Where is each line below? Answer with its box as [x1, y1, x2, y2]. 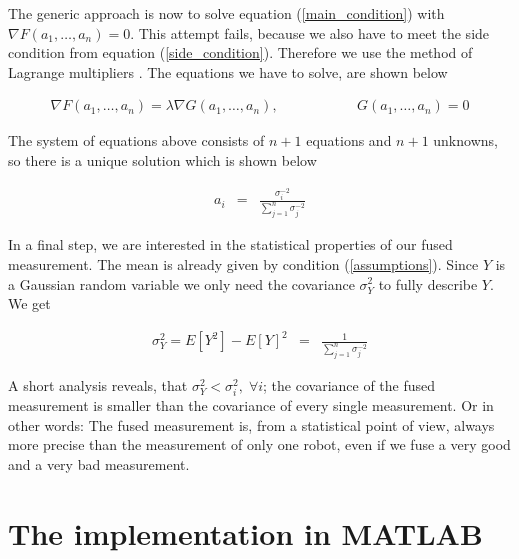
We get [8, 293, 51, 314]
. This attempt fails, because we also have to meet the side [130, 22, 490, 43]
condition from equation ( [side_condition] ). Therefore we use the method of [8, 42, 473, 63]
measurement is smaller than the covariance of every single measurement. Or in [8, 395, 494, 416]
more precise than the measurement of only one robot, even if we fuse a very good [8, 434, 511, 455]
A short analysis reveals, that [8, 375, 188, 396]
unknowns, [433, 130, 498, 151]
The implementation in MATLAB [8, 512, 483, 553]
